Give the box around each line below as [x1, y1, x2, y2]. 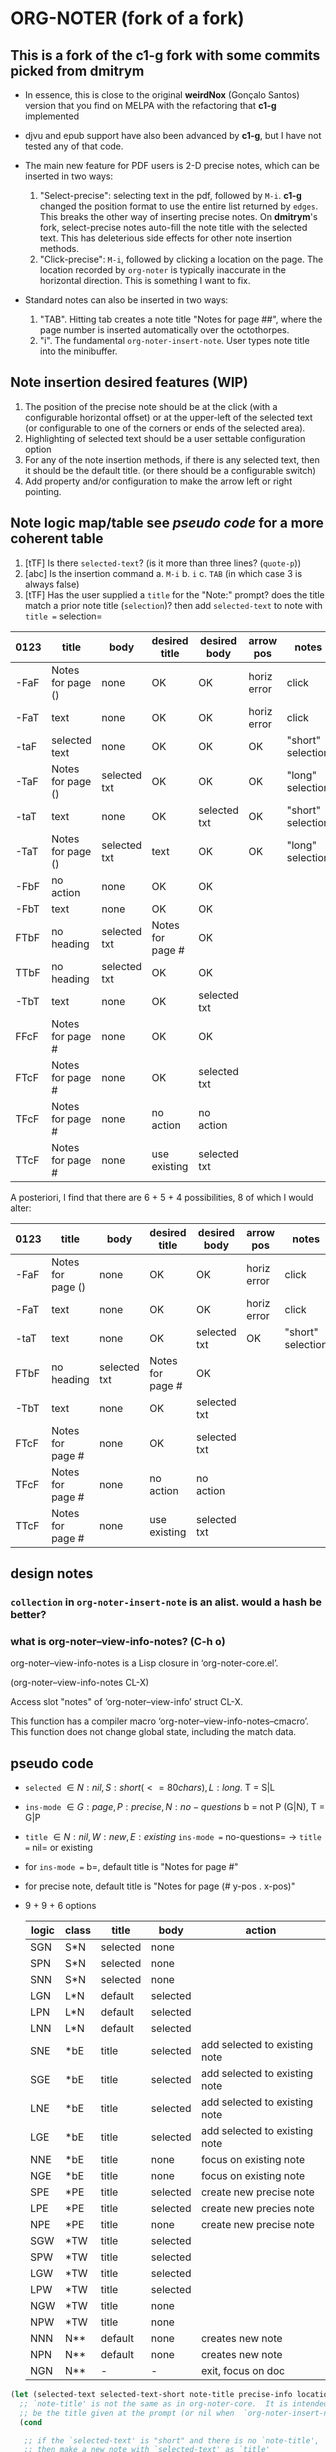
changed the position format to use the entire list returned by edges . [39, 200, 319, 212]
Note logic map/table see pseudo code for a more [10, 515, 325, 532]
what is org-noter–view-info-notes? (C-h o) [10, 1634, 226, 1648]
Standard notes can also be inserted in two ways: [24, 294, 229, 306]
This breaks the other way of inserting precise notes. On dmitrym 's [39, 211, 318, 222]
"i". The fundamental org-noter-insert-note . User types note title [39, 335, 310, 346]
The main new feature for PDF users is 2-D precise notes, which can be [24, 160, 320, 171]
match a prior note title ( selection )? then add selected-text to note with [24, 599, 323, 611]
